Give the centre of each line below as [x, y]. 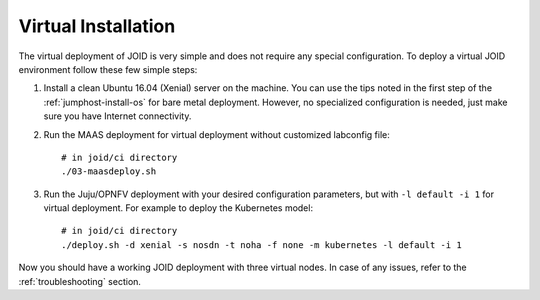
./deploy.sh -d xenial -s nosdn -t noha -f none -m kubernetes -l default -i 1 [261, 244]
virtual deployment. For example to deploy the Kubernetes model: [178, 208]
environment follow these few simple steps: [108, 69]
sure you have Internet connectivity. [117, 116]
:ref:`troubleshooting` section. [80, 281]
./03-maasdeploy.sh [109, 171]
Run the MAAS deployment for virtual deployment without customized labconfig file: [216, 134]
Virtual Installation [97, 26]
